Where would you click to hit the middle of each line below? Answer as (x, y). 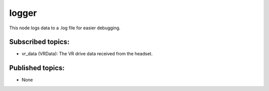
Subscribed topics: (39, 42)
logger (23, 13)
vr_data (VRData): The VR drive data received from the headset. (87, 54)
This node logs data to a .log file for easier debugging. (65, 28)
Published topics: (37, 68)
